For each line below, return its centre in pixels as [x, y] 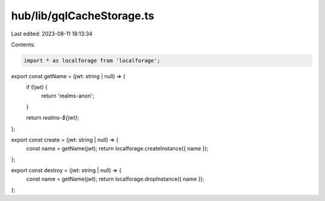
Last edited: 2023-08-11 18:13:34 [52, 34]
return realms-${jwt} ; [53, 118]
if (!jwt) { [37, 87]
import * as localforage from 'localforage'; [92, 60]
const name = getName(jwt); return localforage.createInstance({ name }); [117, 148]
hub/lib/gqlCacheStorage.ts [83, 16]
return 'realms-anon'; [68, 96]
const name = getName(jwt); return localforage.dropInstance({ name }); [115, 179]
